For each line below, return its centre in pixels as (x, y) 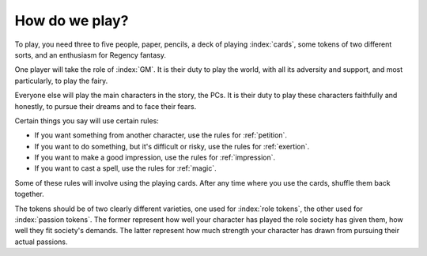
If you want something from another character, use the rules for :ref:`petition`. (161, 135)
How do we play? (72, 21)
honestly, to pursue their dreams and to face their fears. (106, 106)
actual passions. (41, 242)
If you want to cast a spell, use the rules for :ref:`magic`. (125, 168)
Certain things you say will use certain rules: (87, 120)
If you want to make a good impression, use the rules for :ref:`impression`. (155, 157)
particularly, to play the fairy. (61, 81)
